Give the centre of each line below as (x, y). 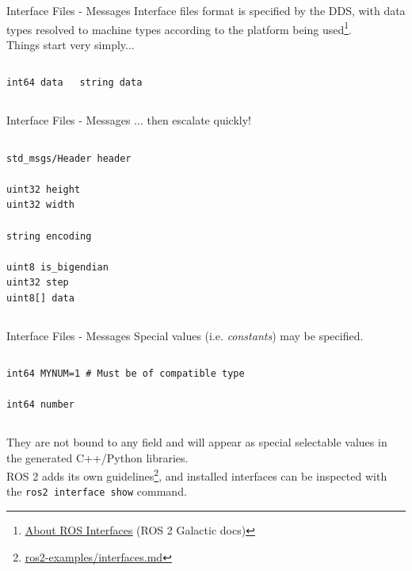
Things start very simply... (71, 44)
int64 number (40, 405)
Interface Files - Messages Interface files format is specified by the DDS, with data (206, 10)
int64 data (35, 83)
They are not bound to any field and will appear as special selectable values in (197, 441)
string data (111, 83)
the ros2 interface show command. (97, 491)
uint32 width (40, 205)
